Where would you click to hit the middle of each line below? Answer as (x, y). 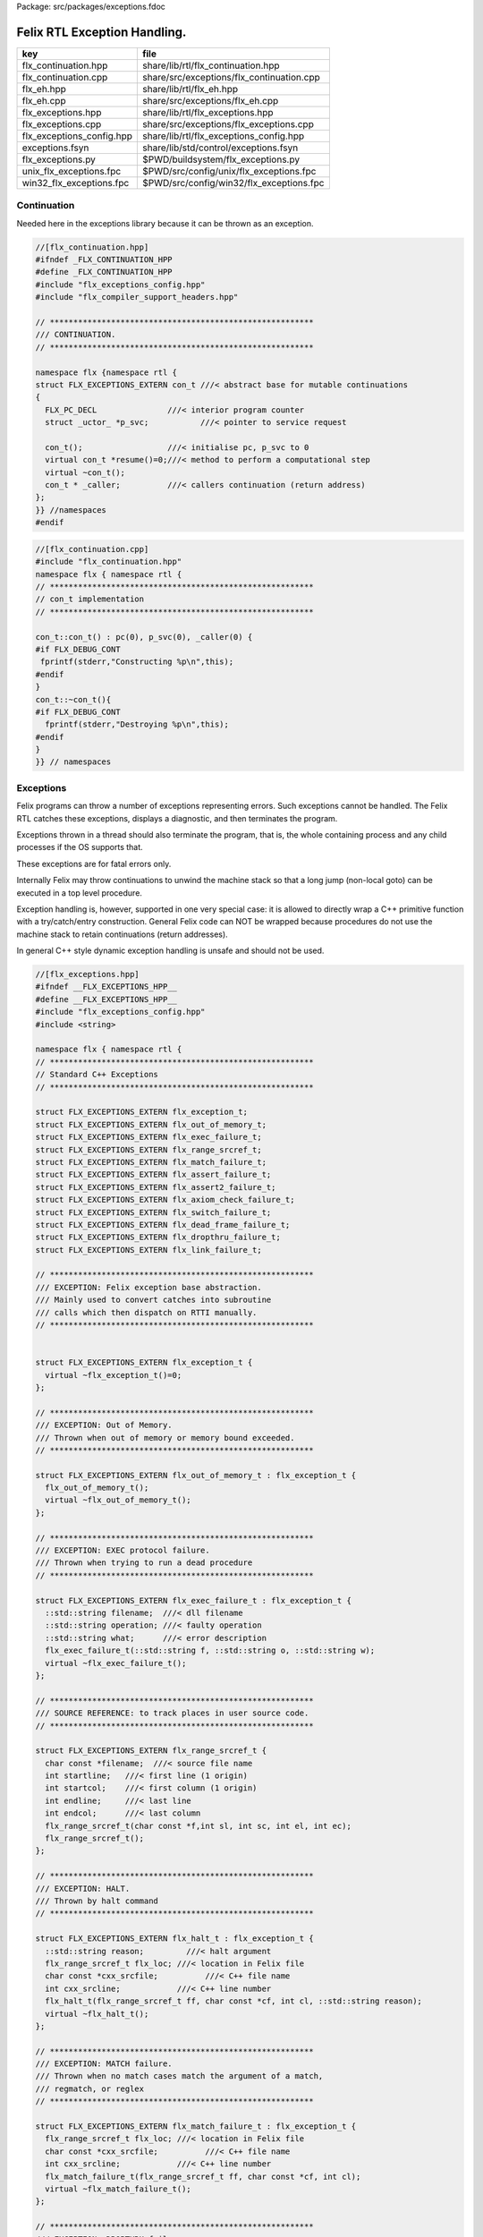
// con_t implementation (90, 599)
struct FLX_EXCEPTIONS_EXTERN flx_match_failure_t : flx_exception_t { (196, 2126)
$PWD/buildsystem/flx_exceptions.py (221, 159)
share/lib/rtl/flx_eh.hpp (191, 89)
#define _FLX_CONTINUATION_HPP (104, 272)
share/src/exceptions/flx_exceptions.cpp (229, 123)
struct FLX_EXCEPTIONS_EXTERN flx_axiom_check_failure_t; (165, 1200)
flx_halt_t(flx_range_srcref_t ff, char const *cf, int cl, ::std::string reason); (233, 2001)
